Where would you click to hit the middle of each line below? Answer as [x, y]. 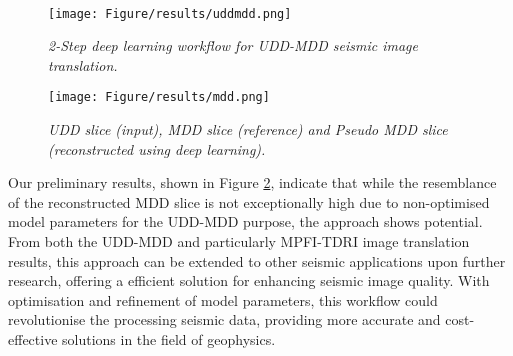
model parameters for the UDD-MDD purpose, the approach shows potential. [245, 221]
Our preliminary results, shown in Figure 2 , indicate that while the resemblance [252, 182]
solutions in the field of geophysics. [169, 339]
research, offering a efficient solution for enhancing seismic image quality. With [249, 280]
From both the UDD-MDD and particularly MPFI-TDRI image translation [239, 241]
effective [33, 339]
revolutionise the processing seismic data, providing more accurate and [224, 319]
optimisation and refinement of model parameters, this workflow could [223, 299]
